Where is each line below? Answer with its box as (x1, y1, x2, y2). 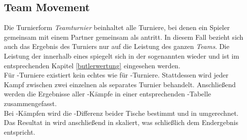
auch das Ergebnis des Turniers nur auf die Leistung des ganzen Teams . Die (4, 41, 229, 51)
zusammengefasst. (4, 98, 57, 108)
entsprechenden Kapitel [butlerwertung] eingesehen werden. (4, 60, 180, 70)
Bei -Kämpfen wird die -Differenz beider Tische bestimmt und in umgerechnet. (4, 108, 239, 118)
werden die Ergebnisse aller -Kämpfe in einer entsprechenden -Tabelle (4, 89, 212, 99)
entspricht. (4, 126, 35, 137)
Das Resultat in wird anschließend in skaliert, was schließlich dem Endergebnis (4, 117, 238, 127)
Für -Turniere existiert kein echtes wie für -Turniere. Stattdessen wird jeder (4, 70, 229, 80)
